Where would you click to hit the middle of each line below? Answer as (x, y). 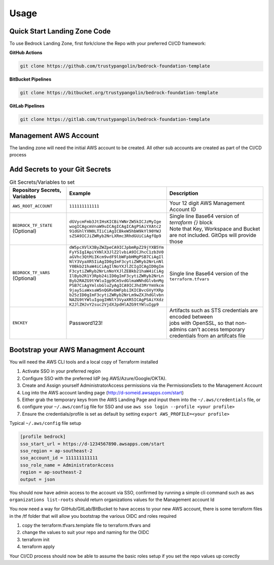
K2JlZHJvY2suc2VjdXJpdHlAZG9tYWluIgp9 (114, 304)
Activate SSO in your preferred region (61, 371)
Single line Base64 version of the (209, 273)
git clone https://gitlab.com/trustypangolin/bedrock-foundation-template (115, 120)
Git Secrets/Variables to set (42, 182)
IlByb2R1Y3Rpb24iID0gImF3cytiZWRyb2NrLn (117, 276)
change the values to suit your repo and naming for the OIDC (86, 533)
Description (184, 193)
